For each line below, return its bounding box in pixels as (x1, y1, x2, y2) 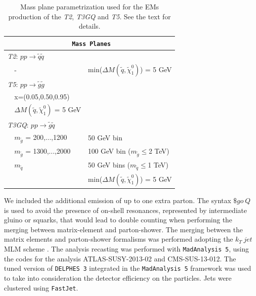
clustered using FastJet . (4, 282, 78, 293)
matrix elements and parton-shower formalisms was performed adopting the (4, 234, 233, 244)
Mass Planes (72, 40, 111, 47)
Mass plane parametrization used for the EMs (20, 1, 159, 11)
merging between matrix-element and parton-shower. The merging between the (4, 224, 243, 234)
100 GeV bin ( (88, 145, 131, 156)
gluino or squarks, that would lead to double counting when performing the (4, 214, 232, 225)
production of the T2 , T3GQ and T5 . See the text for (8, 11, 171, 21)
